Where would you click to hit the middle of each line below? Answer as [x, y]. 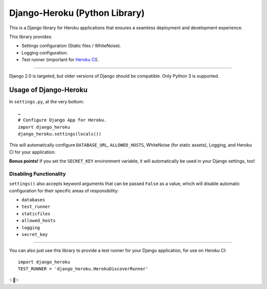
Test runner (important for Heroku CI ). [60, 60]
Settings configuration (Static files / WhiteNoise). [71, 46]
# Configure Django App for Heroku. [62, 120]
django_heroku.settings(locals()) [60, 134]
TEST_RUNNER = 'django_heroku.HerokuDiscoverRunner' [83, 269]
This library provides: [31, 37]
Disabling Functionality [38, 174]
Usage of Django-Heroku [48, 90]
